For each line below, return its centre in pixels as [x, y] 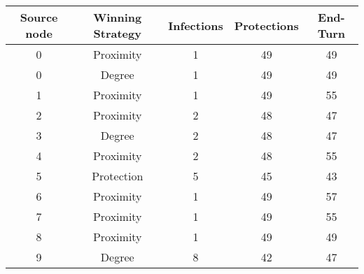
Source [39, 17]
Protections [266, 25]
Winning [118, 17]
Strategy [117, 33]
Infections [196, 25]
